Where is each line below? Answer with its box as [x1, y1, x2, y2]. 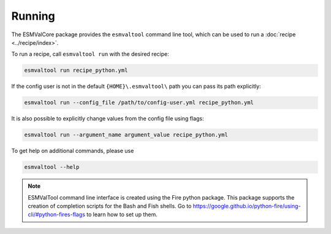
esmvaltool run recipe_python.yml [24, 67, 128, 74]
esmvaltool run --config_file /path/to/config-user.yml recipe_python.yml [24, 99, 254, 106]
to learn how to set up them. [86, 211, 158, 218]
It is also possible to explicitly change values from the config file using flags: [11, 115, 205, 122]
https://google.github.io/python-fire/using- [192, 202, 301, 209]
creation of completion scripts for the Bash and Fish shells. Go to [28, 202, 192, 209]
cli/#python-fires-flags [28, 211, 86, 218]
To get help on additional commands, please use [11, 147, 134, 155]
